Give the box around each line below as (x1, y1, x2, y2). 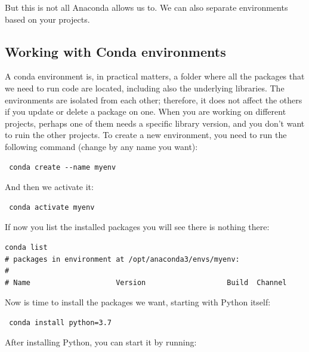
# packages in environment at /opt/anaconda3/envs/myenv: (5, 255, 240, 264)
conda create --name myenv (9, 163, 116, 172)
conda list (5, 243, 48, 252)
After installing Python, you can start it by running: (5, 336, 197, 348)
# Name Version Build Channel (5, 278, 287, 287)
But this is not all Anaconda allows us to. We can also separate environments (5, 1, 288, 13)
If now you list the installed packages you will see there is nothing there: (5, 221, 270, 233)
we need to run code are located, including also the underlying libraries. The (5, 81, 285, 94)
